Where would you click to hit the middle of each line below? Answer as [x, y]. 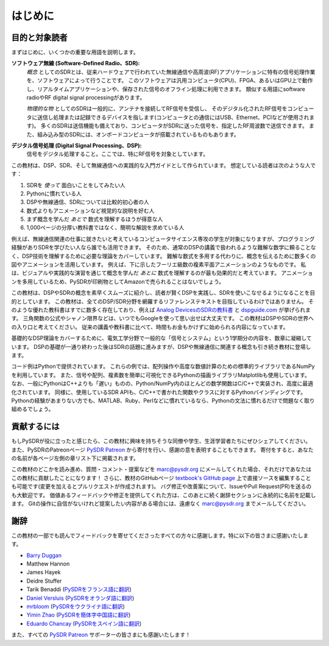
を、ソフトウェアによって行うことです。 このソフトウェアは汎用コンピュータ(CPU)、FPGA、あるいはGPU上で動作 [170, 81]
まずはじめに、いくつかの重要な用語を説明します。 [75, 52]
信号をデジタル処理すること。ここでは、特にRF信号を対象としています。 [118, 154]
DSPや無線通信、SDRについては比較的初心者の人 [88, 202]
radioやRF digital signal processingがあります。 [86, 98]
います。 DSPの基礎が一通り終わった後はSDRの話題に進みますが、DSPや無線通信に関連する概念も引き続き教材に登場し [161, 346]
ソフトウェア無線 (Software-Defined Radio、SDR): [76, 63]
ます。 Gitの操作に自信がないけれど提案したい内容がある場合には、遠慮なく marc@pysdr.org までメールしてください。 [160, 503]
